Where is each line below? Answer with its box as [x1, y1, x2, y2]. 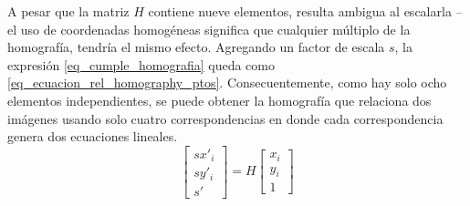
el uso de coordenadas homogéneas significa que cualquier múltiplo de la [7, 19, 411, 38]
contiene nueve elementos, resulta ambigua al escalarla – [148, 2, 463, 20]
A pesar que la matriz [7, 2, 130, 20]
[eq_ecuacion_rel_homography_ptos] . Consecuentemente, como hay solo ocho [7, 73, 447, 92]
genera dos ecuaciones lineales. [7, 127, 178, 146]
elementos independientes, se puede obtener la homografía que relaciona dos [7, 90, 432, 109]
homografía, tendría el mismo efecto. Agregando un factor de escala [7, 37, 385, 57]
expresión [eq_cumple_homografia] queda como [7, 55, 276, 74]
